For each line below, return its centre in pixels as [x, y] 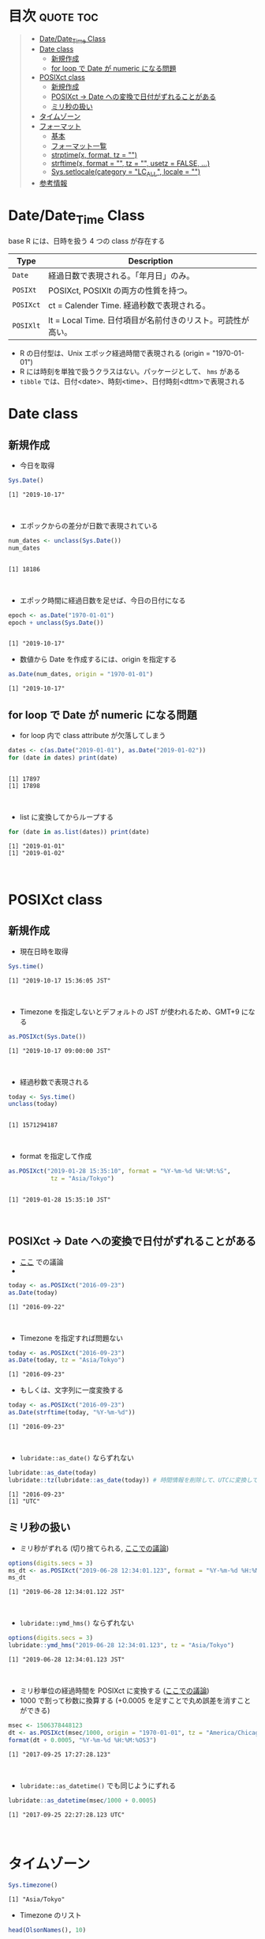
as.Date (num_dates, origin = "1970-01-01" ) [81, 674]
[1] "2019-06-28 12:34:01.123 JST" [67, 1660]
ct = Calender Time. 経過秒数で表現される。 [129, 305]
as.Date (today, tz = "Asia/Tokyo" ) [67, 1360]
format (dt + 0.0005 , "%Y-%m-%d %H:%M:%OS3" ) [82, 1740]
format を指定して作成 [56, 1157]
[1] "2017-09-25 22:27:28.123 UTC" [67, 1815]
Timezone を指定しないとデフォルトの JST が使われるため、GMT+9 [129, 1011]
